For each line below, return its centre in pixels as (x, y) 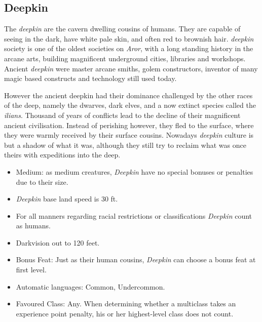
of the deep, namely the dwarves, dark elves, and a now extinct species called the (130, 105)
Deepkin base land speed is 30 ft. (67, 199)
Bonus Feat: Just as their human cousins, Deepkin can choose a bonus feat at (136, 259)
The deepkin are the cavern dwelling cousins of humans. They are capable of (122, 29)
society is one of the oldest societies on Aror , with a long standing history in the (129, 48)
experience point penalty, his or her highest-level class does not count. (125, 313)
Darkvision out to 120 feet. (58, 242)
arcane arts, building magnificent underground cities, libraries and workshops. (125, 58)
